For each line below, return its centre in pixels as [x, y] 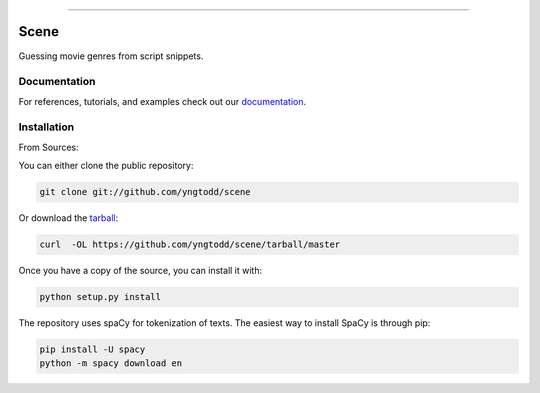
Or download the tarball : [68, 218]
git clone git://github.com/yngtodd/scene [145, 192]
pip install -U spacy [92, 349]
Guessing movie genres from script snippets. [111, 56]
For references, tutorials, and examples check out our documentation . [162, 101]
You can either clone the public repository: [106, 166]
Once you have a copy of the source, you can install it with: [140, 271]
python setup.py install [100, 297]
